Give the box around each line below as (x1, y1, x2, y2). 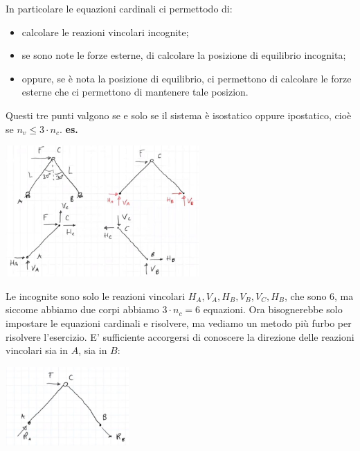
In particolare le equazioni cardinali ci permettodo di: (6, 1, 233, 15)
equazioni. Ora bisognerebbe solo (203, 302, 343, 317)
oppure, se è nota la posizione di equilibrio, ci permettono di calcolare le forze (21, 71, 352, 85)
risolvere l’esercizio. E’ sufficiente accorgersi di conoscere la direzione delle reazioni (6, 329, 354, 344)
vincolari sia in (6, 343, 68, 357)
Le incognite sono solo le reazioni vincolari (6, 288, 186, 303)
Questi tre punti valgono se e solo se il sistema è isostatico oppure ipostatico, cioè (6, 107, 352, 122)
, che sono (285, 288, 327, 303)
